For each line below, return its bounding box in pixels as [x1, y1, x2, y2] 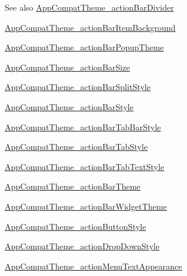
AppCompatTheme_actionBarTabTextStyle [5, 160, 165, 172]
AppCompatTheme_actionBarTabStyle [5, 140, 148, 153]
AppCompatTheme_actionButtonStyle [5, 220, 146, 232]
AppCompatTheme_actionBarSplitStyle [5, 81, 151, 93]
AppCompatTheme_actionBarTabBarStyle [5, 120, 161, 133]
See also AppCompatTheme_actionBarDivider [5, 1, 174, 13]
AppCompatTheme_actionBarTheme [5, 180, 141, 192]
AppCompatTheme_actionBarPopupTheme [5, 41, 164, 53]
